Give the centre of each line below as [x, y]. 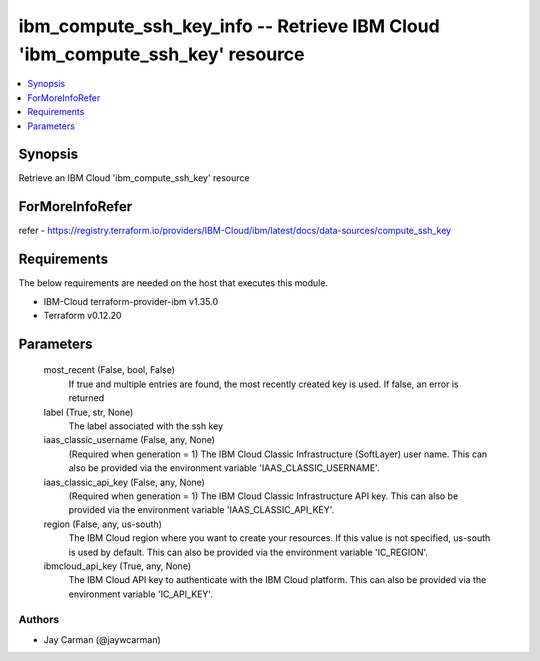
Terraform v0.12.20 [82, 316]
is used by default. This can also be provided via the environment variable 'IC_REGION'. [248, 552]
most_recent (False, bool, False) [109, 370]
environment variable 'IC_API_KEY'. [141, 594]
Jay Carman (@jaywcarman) [102, 639]
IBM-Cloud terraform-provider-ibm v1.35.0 [131, 301]
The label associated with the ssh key [146, 426]
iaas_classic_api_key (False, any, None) [124, 482]
